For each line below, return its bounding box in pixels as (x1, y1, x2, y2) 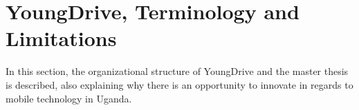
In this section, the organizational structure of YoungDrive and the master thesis (6, 64, 349, 78)
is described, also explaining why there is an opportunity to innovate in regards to (6, 77, 353, 91)
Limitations (6, 24, 117, 52)
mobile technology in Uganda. (6, 91, 132, 105)
